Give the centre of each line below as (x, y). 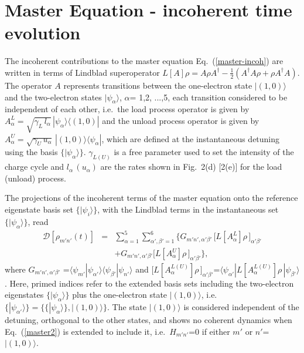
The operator (28, 85)
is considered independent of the (241, 307)
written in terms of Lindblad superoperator (82, 72)
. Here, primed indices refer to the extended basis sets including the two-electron (149, 283)
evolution (43, 33)
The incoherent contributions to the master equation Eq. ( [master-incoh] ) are (144, 61)
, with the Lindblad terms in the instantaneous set (188, 209)
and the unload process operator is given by (181, 120)
